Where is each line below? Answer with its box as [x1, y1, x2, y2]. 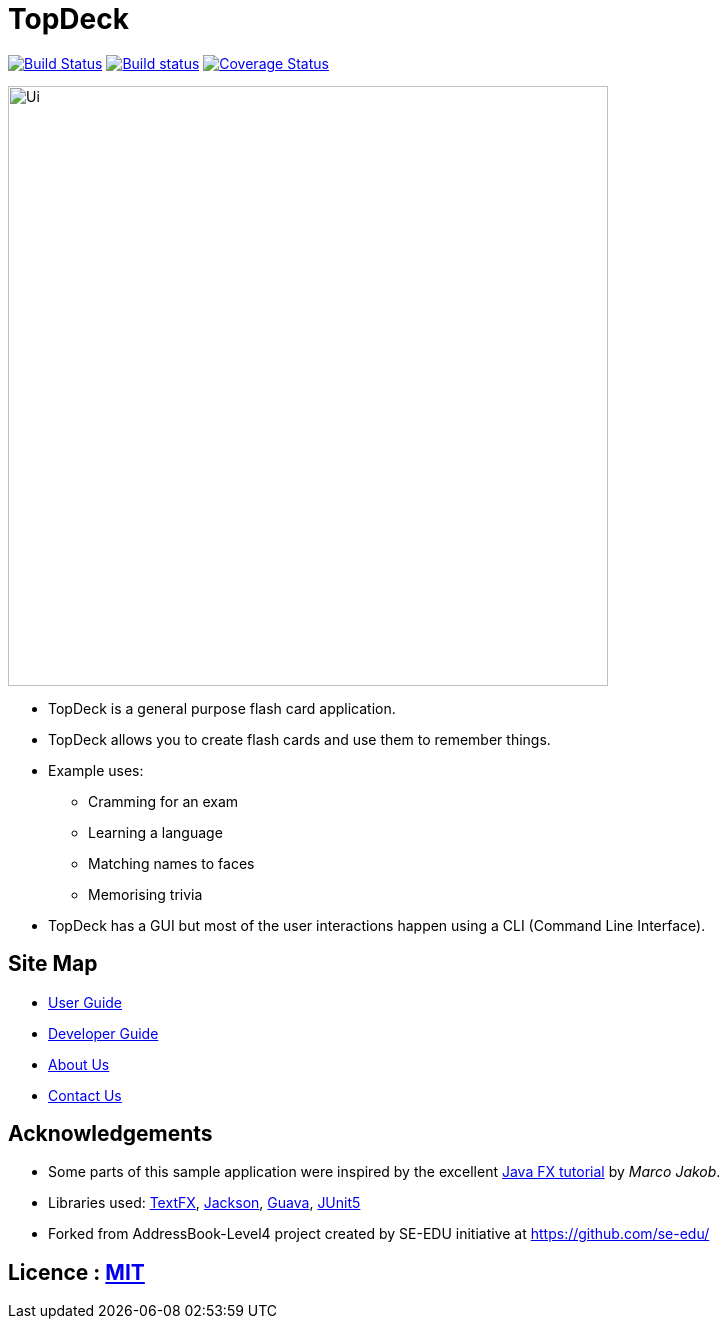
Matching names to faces [88, 854, 255, 872]
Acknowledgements [8, 1121, 213, 1147]
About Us [48, 1055, 110, 1073]
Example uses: [48, 761, 144, 779]
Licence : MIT [8, 1259, 145, 1285]
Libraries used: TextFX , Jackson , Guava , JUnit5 [48, 1194, 361, 1212]
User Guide [48, 993, 123, 1011]
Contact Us [48, 1086, 122, 1104]
